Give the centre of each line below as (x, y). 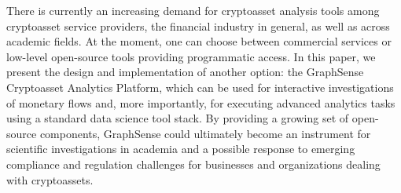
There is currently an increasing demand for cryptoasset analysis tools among (193, 10)
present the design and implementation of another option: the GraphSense (185, 72)
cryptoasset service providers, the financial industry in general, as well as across (198, 25)
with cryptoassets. (50, 179)
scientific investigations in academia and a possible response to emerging (181, 149)
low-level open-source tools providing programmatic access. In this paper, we (191, 56)
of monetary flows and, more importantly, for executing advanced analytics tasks (201, 102)
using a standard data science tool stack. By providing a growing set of (178, 118)
